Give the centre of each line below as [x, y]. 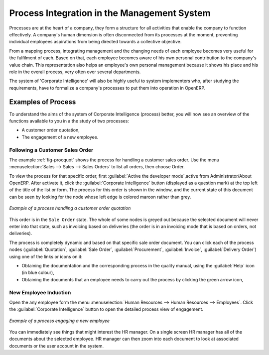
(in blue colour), [38, 273]
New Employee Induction [40, 292]
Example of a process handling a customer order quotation [70, 208]
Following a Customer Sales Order [51, 150]
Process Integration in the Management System [110, 13]
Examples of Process [43, 102]
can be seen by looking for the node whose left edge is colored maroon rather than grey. [100, 197]
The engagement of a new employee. [60, 137]
